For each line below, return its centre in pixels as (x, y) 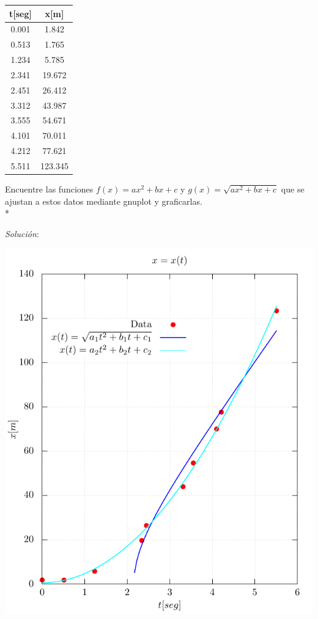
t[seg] (20, 13)
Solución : (22, 233)
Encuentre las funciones (49, 189)
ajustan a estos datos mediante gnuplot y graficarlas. (104, 201)
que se (293, 189)
